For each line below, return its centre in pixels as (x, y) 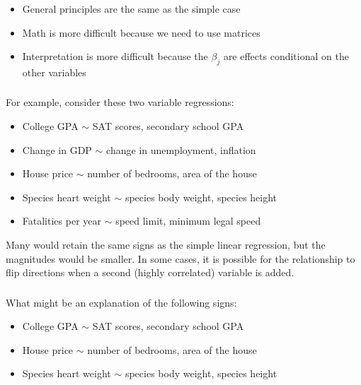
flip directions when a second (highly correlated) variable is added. (150, 272)
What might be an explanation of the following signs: (121, 302)
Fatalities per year (62, 221)
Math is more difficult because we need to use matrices (141, 32)
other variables (54, 72)
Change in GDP (57, 149)
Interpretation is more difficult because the (115, 56)
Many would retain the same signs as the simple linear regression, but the (166, 244)
